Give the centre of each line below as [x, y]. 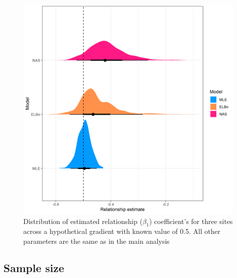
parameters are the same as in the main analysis [96, 241]
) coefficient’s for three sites [191, 221]
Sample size [34, 267]
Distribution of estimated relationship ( [83, 221]
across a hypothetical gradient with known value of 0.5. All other [122, 231]
